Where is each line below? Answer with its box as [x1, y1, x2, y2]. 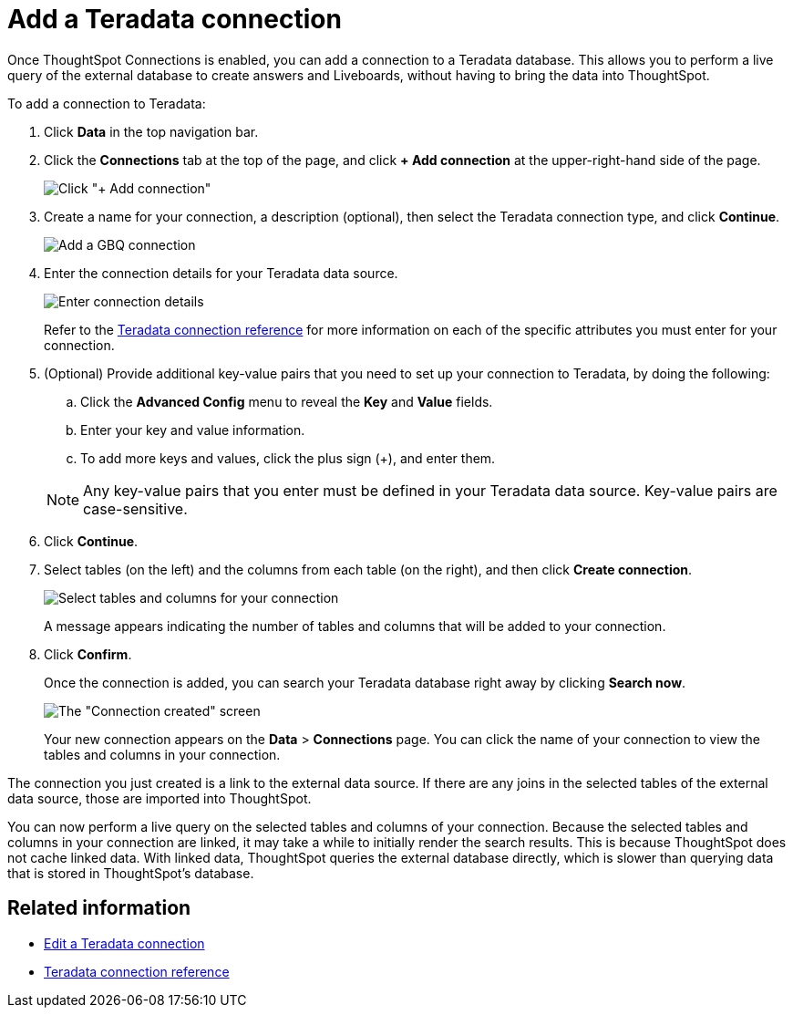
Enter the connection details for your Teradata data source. [44, 264, 398, 281]
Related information [7, 896, 191, 920]
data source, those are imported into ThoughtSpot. [7, 790, 312, 806]
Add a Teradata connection [7, 4, 342, 35]
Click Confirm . [44, 646, 132, 662]
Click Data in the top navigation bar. [44, 123, 259, 140]
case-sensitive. [83, 499, 188, 518]
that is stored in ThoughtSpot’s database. [7, 865, 254, 881]
